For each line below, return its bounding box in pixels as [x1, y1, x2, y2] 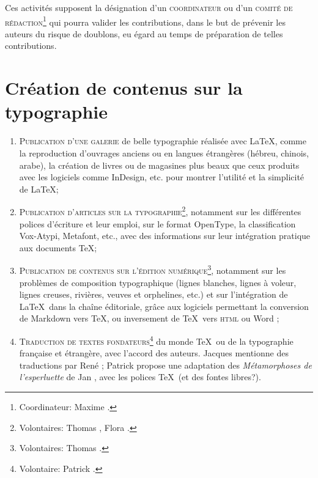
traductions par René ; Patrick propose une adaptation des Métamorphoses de [19, 358, 312, 371]
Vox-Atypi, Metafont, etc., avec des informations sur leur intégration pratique [19, 229, 311, 242]
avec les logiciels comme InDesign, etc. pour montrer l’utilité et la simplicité [19, 171, 305, 183]
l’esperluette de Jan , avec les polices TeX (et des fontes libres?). [19, 370, 261, 383]
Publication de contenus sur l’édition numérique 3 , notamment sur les [19, 262, 286, 276]
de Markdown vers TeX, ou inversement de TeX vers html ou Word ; [19, 312, 279, 325]
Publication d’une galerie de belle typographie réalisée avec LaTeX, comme [19, 134, 306, 147]
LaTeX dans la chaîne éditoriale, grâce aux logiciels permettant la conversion [19, 300, 309, 312]
